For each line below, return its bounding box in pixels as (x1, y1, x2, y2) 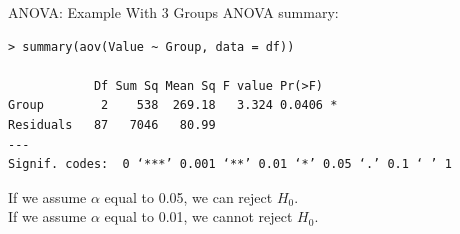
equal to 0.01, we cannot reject (104, 206, 293, 227)
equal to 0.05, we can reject (104, 186, 273, 207)
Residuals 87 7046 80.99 (8, 117, 216, 132)
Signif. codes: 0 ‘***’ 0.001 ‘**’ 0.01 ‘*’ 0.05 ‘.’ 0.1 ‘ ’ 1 (8, 157, 452, 172)
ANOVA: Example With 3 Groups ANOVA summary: (8, 2, 339, 22)
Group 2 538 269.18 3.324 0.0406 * (8, 98, 338, 113)
